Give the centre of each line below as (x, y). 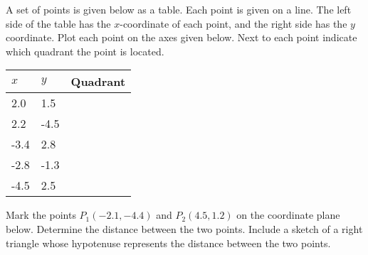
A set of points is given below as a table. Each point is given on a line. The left (179, 9)
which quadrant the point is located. (85, 51)
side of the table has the (58, 23)
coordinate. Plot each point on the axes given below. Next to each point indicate (182, 37)
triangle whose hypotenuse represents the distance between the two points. (168, 243)
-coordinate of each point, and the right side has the (233, 23)
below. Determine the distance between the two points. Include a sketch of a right (184, 228)
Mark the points (41, 215)
